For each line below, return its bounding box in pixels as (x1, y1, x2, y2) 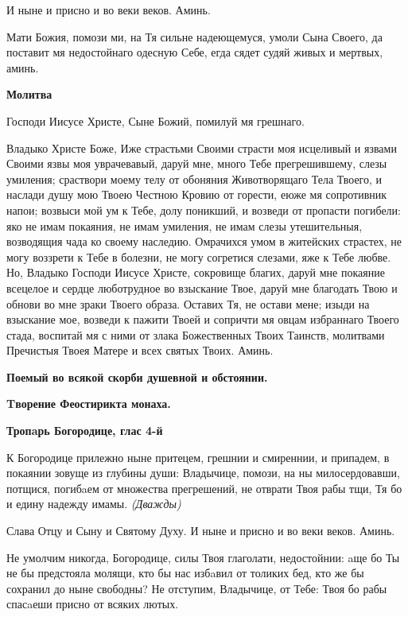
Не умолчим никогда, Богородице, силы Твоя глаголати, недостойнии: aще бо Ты (6, 549, 400, 565)
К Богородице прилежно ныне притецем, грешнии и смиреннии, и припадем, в (6, 448, 390, 465)
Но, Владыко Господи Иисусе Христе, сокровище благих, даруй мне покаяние (6, 264, 385, 281)
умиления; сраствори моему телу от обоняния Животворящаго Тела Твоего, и (6, 170, 383, 187)
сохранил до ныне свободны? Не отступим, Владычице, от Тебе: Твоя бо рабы (6, 580, 387, 596)
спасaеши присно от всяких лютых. (6, 596, 179, 612)
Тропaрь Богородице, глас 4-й (6, 422, 163, 439)
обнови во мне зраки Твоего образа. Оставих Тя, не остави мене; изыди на (6, 295, 370, 312)
